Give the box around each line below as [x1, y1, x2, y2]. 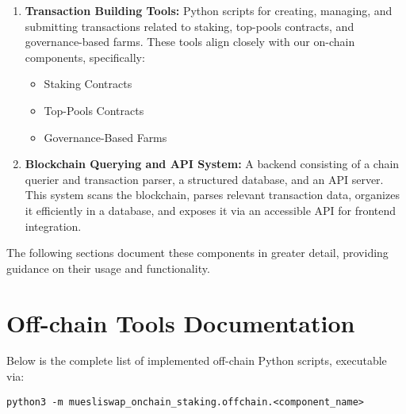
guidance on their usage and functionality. [6, 259, 210, 276]
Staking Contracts [44, 75, 132, 92]
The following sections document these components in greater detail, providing [6, 244, 389, 261]
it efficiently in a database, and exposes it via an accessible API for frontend [25, 201, 396, 218]
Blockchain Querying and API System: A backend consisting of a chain [25, 155, 400, 172]
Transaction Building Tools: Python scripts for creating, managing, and [25, 2, 393, 18]
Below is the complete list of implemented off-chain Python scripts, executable [6, 352, 387, 369]
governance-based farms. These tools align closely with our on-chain [25, 33, 355, 50]
